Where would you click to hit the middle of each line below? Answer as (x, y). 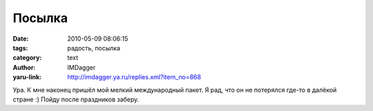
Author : (24, 67)
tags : (20, 48)
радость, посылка (94, 48)
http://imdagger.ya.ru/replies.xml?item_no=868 (134, 77)
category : (27, 58)
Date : (21, 39)
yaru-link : (27, 77)
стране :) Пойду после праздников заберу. (76, 99)
